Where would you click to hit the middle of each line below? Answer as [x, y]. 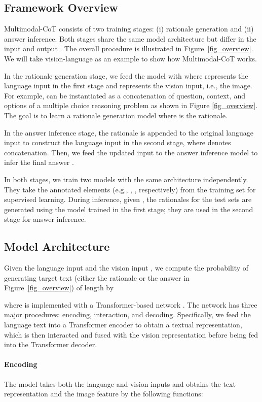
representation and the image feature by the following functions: [104, 394]
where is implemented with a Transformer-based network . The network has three [131, 304]
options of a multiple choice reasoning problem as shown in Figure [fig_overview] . [131, 105]
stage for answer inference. [45, 219]
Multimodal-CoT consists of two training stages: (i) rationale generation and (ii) [129, 29]
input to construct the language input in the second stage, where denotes [118, 142]
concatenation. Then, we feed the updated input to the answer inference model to [131, 152]
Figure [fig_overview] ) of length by [59, 288]
